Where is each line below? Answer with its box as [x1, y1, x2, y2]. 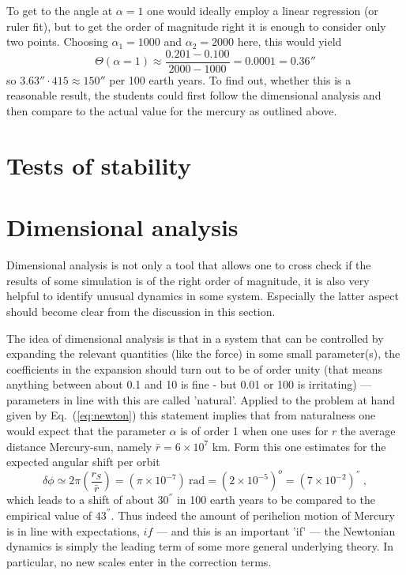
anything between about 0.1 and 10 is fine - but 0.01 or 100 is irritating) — [6, 376, 372, 393]
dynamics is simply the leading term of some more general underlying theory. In [6, 538, 394, 554]
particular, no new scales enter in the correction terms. [6, 553, 272, 569]
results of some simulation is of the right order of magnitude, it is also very [6, 272, 370, 288]
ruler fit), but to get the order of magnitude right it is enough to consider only [6, 17, 386, 34]
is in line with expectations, [6, 522, 140, 539]
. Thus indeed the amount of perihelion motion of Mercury [111, 506, 395, 523]
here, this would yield [237, 33, 342, 50]
